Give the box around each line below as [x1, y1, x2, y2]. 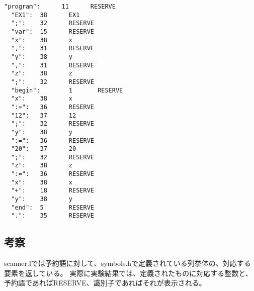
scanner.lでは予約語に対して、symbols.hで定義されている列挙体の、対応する [4, 258, 251, 268]
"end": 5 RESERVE [11, 204, 94, 211]
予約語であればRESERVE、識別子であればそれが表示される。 [4, 277, 206, 288]
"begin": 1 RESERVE [11, 86, 123, 94]
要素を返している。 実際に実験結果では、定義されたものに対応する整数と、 [4, 267, 252, 278]
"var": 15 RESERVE [11, 28, 94, 35]
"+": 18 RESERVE [11, 187, 94, 195]
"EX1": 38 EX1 [11, 11, 80, 19]
